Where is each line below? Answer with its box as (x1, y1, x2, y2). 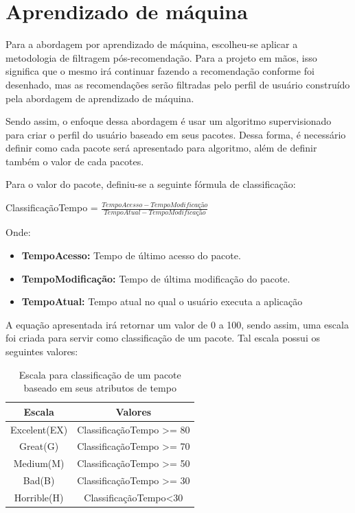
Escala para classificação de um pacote (19, 367, 181, 381)
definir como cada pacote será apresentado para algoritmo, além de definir (5, 141, 317, 155)
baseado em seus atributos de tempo (23, 381, 176, 395)
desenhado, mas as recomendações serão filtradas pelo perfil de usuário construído (5, 77, 350, 91)
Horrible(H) (14, 490, 64, 504)
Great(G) (19, 439, 59, 453)
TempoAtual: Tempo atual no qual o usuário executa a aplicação (21, 294, 303, 309)
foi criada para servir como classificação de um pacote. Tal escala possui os (5, 331, 320, 345)
